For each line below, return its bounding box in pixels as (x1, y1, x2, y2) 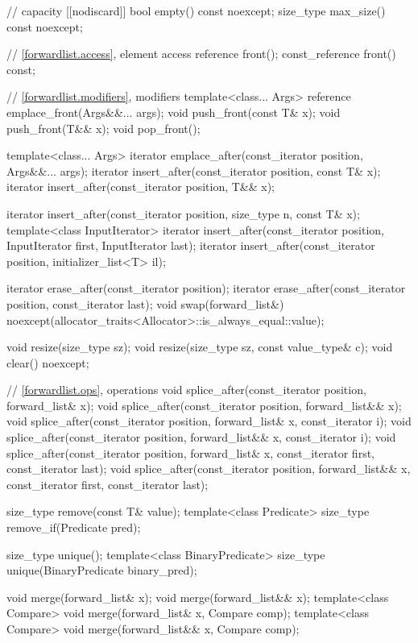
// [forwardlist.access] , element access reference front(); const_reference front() (6, 45, 396, 62)
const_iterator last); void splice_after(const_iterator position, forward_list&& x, (6, 460, 411, 477)
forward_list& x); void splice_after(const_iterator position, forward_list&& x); (6, 396, 402, 413)
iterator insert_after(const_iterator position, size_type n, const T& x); (6, 205, 360, 222)
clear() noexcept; (6, 354, 89, 371)
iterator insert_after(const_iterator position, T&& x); (6, 178, 275, 195)
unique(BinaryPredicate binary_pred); (6, 562, 197, 579)
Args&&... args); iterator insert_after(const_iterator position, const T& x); (6, 162, 381, 179)
